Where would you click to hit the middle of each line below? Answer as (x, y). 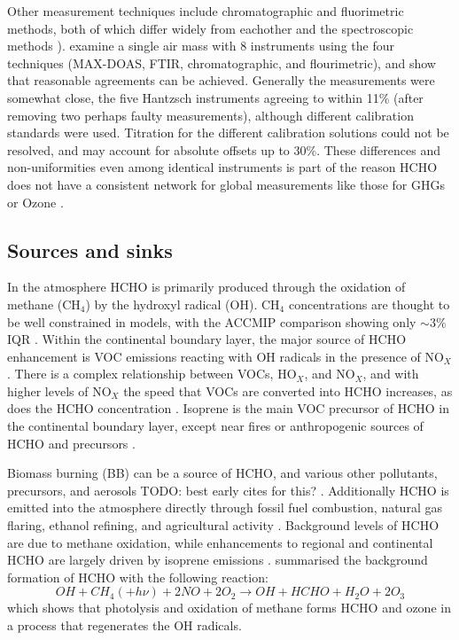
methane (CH (44, 304)
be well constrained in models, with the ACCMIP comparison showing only (212, 321)
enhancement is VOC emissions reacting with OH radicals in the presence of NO (226, 356)
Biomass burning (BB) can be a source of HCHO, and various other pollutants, (222, 473)
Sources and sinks (90, 250)
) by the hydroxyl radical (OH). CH (183, 304)
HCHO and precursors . (71, 443)
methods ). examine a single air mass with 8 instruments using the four (201, 46)
